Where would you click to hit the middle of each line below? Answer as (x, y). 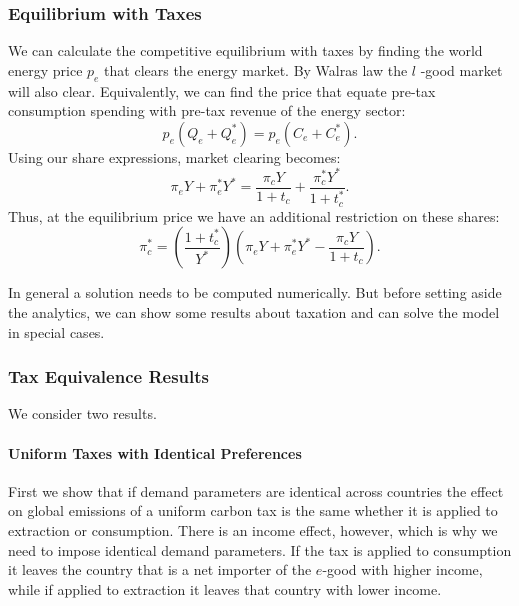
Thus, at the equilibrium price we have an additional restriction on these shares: (254, 215)
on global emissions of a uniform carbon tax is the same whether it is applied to (253, 510)
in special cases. (56, 331)
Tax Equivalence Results (108, 376)
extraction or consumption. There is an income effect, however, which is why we (253, 529)
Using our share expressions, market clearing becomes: (174, 156)
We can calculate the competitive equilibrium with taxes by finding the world (245, 50)
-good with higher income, (402, 569)
